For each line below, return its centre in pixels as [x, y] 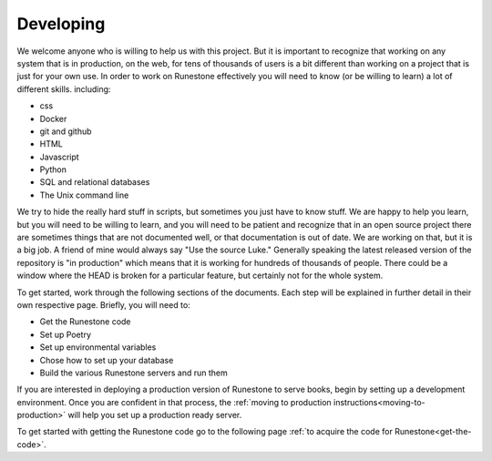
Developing [61, 24]
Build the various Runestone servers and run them [133, 373]
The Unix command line [84, 195]
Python [53, 169]
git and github [66, 131]
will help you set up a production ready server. [155, 415]
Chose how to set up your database [107, 360]
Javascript [59, 157]
